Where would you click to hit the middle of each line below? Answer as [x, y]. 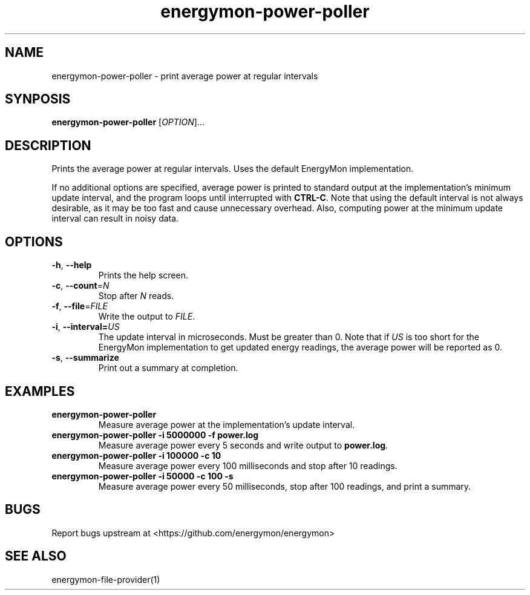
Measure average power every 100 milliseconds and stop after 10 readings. [248, 465]
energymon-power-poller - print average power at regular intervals [185, 76]
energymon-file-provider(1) [106, 579]
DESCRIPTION [48, 145]
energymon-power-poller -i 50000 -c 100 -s [142, 476]
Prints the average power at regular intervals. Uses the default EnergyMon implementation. [233, 169]
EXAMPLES [40, 391]
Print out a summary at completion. [168, 368]
